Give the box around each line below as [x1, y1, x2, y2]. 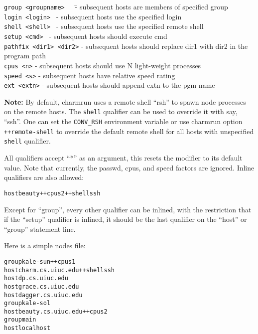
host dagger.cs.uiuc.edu [4, 291, 83, 299]
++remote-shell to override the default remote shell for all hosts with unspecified [4, 126, 254, 136]
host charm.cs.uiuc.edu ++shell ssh [4, 266, 115, 274]
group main [4, 316, 36, 324]
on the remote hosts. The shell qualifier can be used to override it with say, [4, 106, 238, 117]
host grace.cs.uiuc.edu [4, 283, 79, 290]
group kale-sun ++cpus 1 [4, 258, 76, 265]
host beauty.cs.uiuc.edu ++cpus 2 [4, 308, 108, 315]
